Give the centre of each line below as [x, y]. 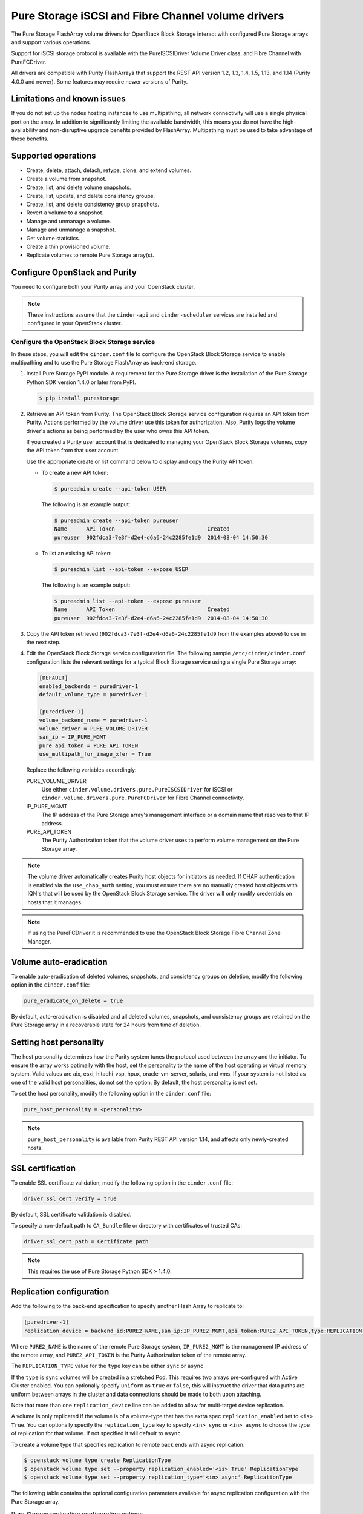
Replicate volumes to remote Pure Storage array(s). [90, 255]
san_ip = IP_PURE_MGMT [73, 737]
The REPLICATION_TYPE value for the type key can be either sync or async [107, 1366]
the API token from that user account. [73, 451]
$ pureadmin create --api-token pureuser [116, 521]
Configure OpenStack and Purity [74, 273]
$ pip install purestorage [79, 398]
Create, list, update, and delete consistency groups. [91, 196]
